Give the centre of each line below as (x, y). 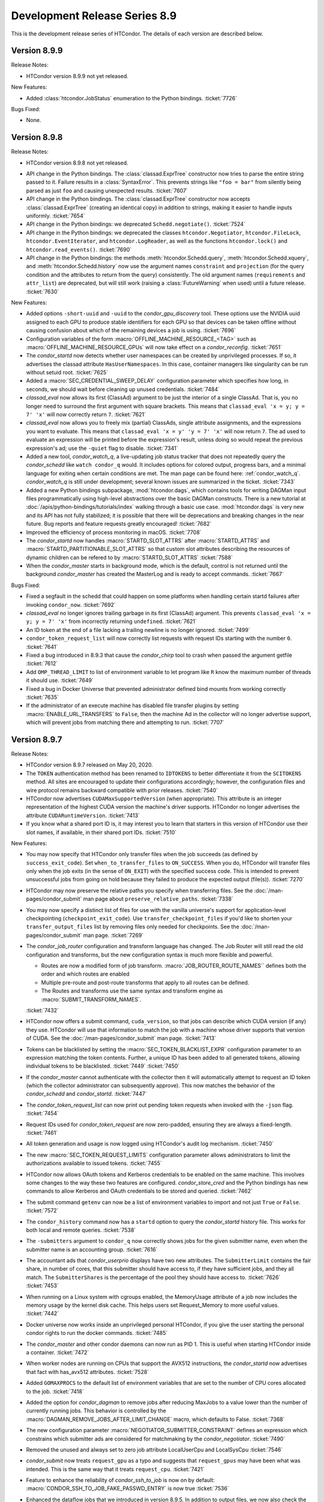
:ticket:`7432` (43, 1010)
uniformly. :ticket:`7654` (55, 216)
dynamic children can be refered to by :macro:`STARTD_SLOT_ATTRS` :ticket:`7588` (130, 557)
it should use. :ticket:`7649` (60, 680)
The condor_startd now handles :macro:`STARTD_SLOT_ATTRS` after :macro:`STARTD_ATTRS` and (148, 540)
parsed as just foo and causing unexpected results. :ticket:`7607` (107, 190)
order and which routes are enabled (85, 974)
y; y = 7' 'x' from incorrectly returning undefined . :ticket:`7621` (112, 621)
